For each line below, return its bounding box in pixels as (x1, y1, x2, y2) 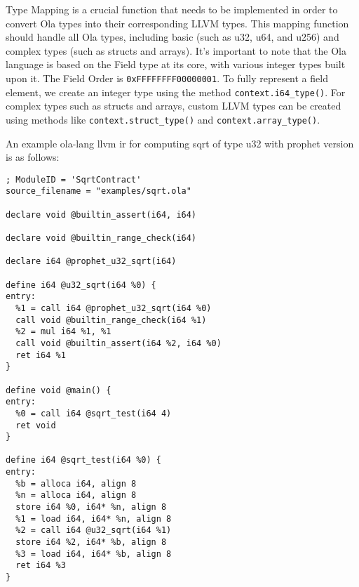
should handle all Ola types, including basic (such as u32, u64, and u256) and (6, 29, 339, 44)
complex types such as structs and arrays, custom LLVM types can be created (6, 98, 341, 113)
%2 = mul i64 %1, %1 (15, 327, 111, 337)
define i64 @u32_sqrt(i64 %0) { (6, 279, 156, 290)
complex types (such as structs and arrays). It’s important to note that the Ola (6, 43, 347, 58)
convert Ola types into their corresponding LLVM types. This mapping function (6, 15, 349, 30)
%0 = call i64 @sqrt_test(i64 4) (15, 408, 172, 418)
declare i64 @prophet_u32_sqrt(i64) (6, 256, 177, 267)
